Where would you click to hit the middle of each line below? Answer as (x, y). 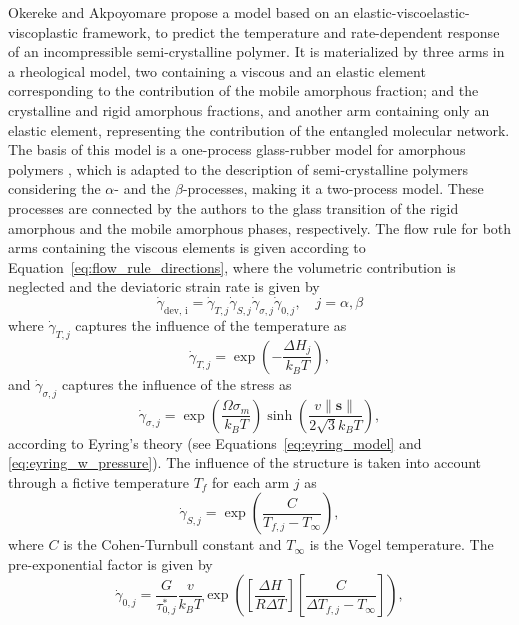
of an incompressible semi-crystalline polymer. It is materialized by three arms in (256, 51)
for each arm (251, 481)
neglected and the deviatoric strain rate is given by (164, 286)
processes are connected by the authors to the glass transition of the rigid (233, 207)
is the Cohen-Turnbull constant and (172, 544)
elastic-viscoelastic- (411, 12)
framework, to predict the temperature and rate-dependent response (291, 31)
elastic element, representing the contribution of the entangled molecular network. (259, 129)
